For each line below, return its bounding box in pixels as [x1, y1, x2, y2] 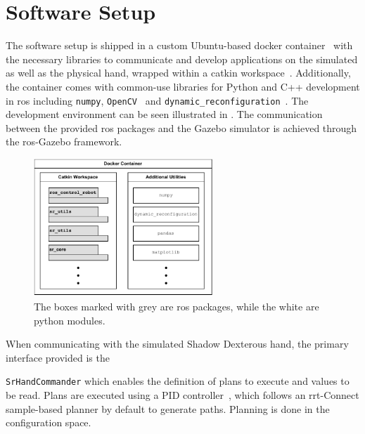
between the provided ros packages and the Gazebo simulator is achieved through [6, 120, 357, 135]
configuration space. [6, 415, 91, 430]
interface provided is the [6, 350, 110, 364]
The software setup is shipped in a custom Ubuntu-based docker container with [6, 38, 353, 53]
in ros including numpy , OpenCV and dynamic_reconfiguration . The [6, 93, 309, 107]
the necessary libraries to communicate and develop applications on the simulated [6, 51, 358, 66]
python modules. [34, 313, 105, 327]
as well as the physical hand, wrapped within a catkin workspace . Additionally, [6, 65, 351, 80]
